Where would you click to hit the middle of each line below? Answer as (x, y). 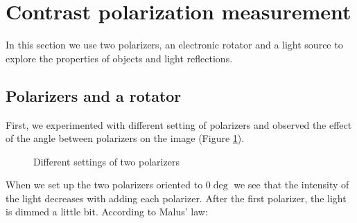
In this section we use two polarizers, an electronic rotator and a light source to (174, 45)
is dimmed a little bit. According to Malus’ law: (107, 212)
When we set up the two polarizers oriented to (104, 185)
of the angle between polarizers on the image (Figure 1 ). (125, 138)
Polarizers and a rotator (94, 95)
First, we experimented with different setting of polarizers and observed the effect (179, 124)
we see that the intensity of (291, 185)
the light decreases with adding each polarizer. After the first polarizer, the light (176, 198)
